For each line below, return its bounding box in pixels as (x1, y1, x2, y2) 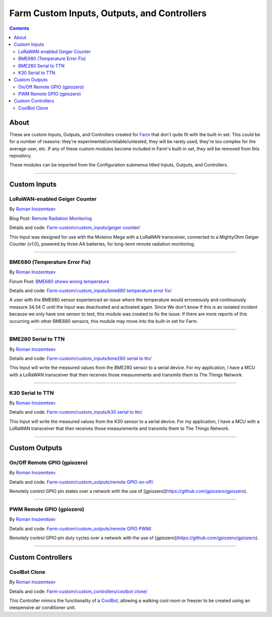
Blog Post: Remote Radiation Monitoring (9, 215, 92, 221)
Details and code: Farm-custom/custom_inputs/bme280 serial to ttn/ (9, 356, 152, 362)
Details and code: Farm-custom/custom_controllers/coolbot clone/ (9, 588, 148, 594)
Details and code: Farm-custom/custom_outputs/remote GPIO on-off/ (9, 479, 154, 485)
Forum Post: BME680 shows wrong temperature (9, 278, 109, 285)
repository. (9, 152, 32, 158)
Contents (9, 25, 30, 31)
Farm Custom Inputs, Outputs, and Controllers (9, 8, 207, 19)
